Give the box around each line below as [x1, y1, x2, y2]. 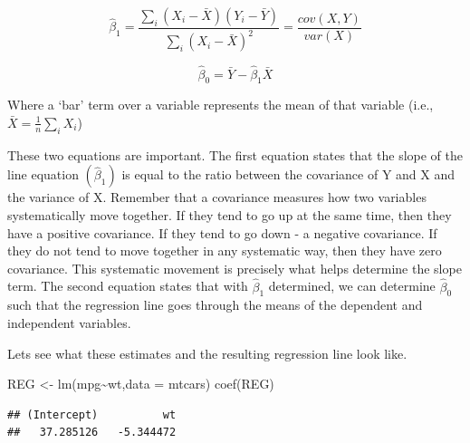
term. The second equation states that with [7, 276, 248, 295]
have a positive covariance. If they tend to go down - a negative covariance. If [7, 223, 437, 242]
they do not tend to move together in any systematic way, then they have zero [7, 241, 442, 260]
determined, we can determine [268, 276, 436, 295]
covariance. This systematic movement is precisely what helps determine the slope [7, 258, 462, 277]
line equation [7, 165, 79, 184]
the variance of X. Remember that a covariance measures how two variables [7, 188, 427, 207]
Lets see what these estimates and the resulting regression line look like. [7, 343, 408, 362]
